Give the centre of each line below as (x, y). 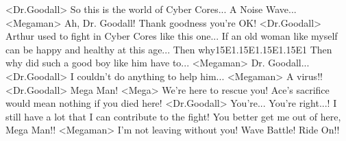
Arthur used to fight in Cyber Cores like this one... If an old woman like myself (172, 36)
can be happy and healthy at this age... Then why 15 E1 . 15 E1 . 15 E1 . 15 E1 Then (169, 49)
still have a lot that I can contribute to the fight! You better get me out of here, (173, 116)
